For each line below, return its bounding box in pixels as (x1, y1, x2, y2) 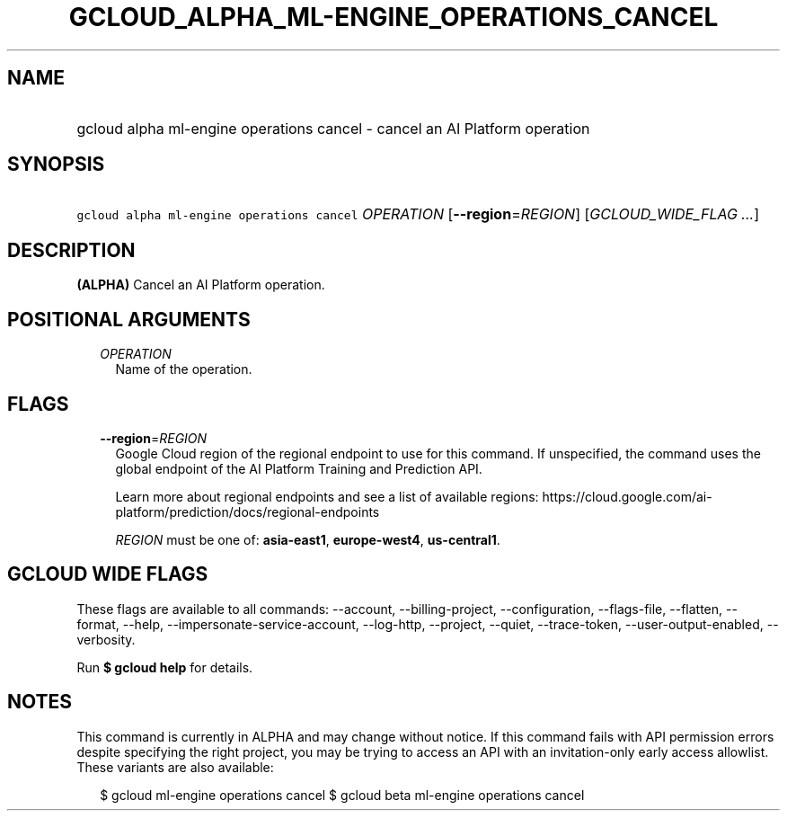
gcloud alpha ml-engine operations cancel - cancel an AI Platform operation (76, 119, 590, 138)
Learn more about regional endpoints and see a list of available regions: (115, 488, 539, 504)
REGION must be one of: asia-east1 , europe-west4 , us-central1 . (115, 531, 500, 547)
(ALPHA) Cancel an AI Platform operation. (76, 277, 325, 293)
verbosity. (76, 631, 136, 647)
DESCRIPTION (7, 238, 136, 262)
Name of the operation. (115, 361, 252, 378)
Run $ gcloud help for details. (76, 659, 253, 675)
